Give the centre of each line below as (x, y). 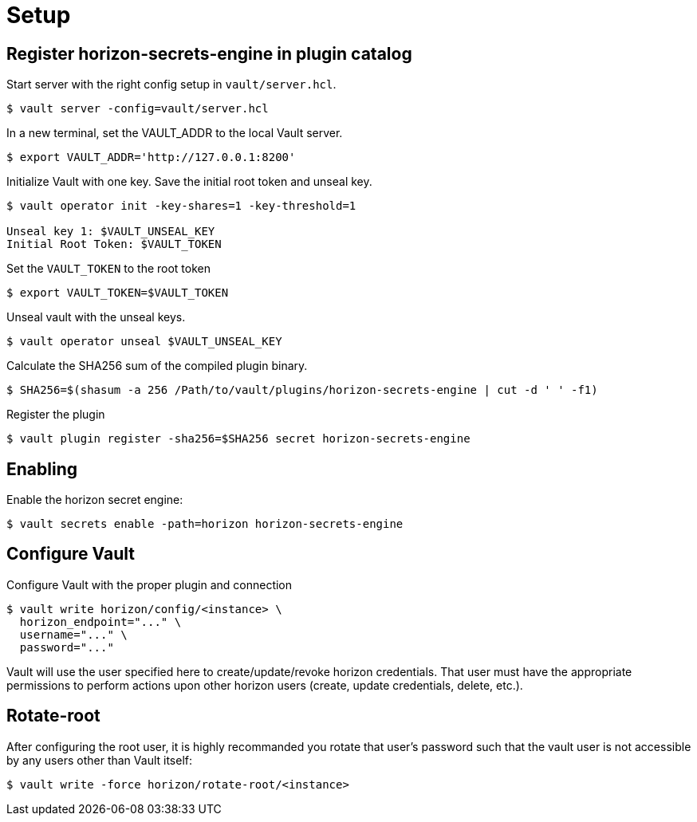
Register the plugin (56, 415)
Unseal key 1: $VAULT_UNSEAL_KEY (111, 232)
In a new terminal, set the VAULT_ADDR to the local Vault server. (175, 133)
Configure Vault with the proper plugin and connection (150, 584)
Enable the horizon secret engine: (95, 500)
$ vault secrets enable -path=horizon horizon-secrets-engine (205, 524)
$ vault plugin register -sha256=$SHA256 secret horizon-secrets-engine (238, 439)
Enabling (42, 469)
